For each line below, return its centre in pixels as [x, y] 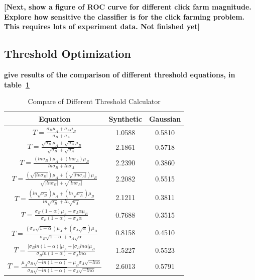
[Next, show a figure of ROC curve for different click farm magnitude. [128, 7]
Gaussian [165, 118]
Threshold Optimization [68, 54]
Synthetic [125, 118]
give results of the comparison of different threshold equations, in [120, 74]
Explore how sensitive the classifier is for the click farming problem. [124, 16]
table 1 [17, 84]
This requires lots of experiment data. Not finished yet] [102, 26]
